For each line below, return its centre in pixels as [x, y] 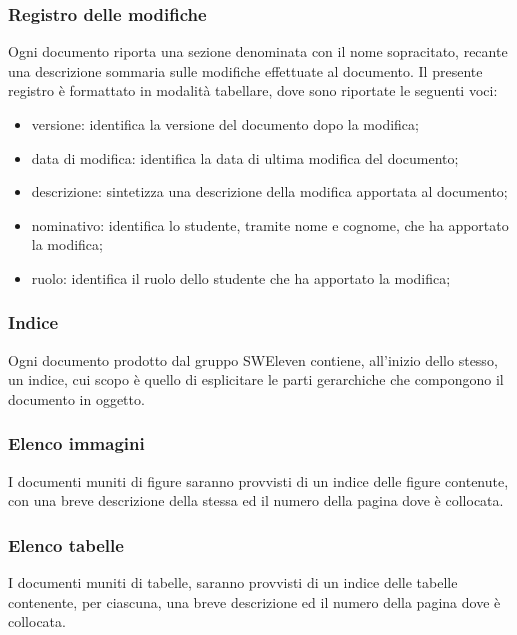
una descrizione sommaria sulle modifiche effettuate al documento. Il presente [245, 70]
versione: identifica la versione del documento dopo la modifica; [225, 124]
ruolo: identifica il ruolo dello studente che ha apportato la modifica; [241, 277]
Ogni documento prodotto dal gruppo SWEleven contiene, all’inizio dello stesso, [253, 359]
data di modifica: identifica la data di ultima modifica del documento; [245, 157]
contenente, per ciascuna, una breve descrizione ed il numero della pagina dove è [254, 601]
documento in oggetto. [76, 398]
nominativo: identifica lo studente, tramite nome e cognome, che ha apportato [270, 224]
